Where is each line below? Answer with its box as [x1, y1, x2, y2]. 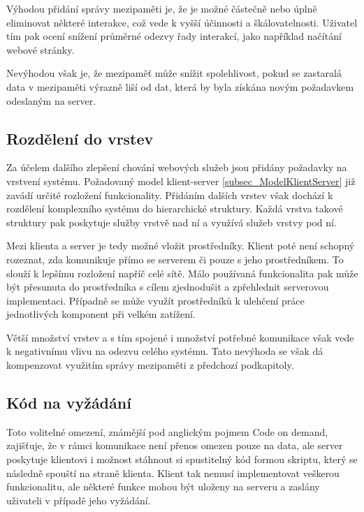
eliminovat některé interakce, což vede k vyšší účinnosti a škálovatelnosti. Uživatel [6, 15, 358, 29]
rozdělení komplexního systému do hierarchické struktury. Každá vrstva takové [6, 201, 343, 216]
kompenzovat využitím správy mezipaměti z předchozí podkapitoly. [6, 358, 294, 372]
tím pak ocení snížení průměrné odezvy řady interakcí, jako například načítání [6, 29, 342, 43]
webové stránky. [6, 42, 75, 57]
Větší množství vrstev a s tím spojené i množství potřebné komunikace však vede [6, 330, 354, 344]
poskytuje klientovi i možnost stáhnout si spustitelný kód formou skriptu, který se [6, 452, 358, 467]
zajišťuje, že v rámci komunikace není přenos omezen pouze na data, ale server [6, 438, 343, 453]
